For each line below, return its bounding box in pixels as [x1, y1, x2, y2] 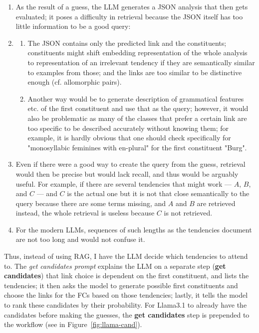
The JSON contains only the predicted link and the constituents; [27, 37, 227, 48]
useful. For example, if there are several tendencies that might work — [15, 178, 232, 189]
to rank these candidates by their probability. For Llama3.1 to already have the [4, 300, 247, 310]
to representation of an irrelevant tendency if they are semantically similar [27, 57, 255, 67]
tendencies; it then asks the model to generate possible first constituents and [4, 280, 238, 290]
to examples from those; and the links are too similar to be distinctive [27, 67, 242, 77]
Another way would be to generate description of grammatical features [27, 93, 244, 104]
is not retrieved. [164, 208, 213, 218]
